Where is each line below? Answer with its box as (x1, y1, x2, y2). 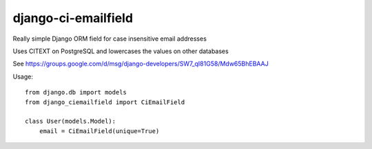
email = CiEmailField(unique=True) (39, 127, 160, 135)
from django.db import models (25, 88, 127, 97)
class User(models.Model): (25, 117, 116, 126)
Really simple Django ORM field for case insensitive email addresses (12, 34, 207, 43)
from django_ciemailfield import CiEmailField (25, 98, 185, 106)
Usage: (12, 72, 34, 81)
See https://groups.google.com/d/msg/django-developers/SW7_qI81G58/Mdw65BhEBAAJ (12, 59, 269, 68)
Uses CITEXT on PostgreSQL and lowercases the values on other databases (12, 47, 229, 55)
